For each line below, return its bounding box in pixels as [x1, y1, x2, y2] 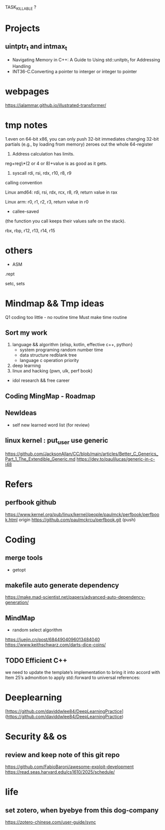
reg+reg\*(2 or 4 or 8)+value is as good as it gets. [5, 160, 108, 166]
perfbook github [5, 498, 57, 507]
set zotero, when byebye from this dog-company [5, 806, 159, 814]
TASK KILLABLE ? [5, 4, 37, 11]
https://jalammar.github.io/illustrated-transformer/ [5, 102, 106, 108]
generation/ [5, 599, 29, 606]
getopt [12, 567, 26, 572]
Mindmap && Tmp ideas [5, 298, 105, 309]
